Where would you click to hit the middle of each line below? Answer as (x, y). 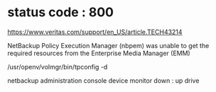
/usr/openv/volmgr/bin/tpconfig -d (58, 67)
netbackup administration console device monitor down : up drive (103, 80)
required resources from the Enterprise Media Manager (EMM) (99, 53)
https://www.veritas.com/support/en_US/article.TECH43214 (95, 32)
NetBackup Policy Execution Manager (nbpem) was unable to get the (108, 45)
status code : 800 (60, 12)
